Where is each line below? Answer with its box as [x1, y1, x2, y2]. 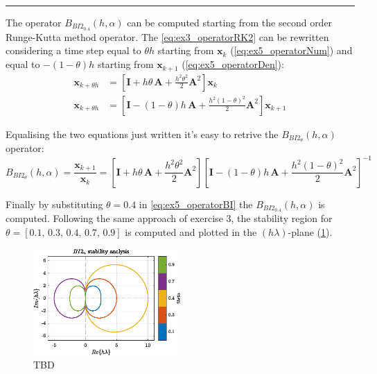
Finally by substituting [6, 196, 103, 211]
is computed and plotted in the [125, 224, 257, 239]
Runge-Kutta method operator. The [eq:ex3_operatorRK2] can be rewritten [6, 29, 329, 44]
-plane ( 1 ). [288, 224, 333, 239]
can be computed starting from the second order [127, 15, 333, 29]
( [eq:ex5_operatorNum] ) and [230, 43, 353, 58]
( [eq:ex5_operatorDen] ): [182, 57, 284, 71]
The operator [6, 15, 62, 29]
